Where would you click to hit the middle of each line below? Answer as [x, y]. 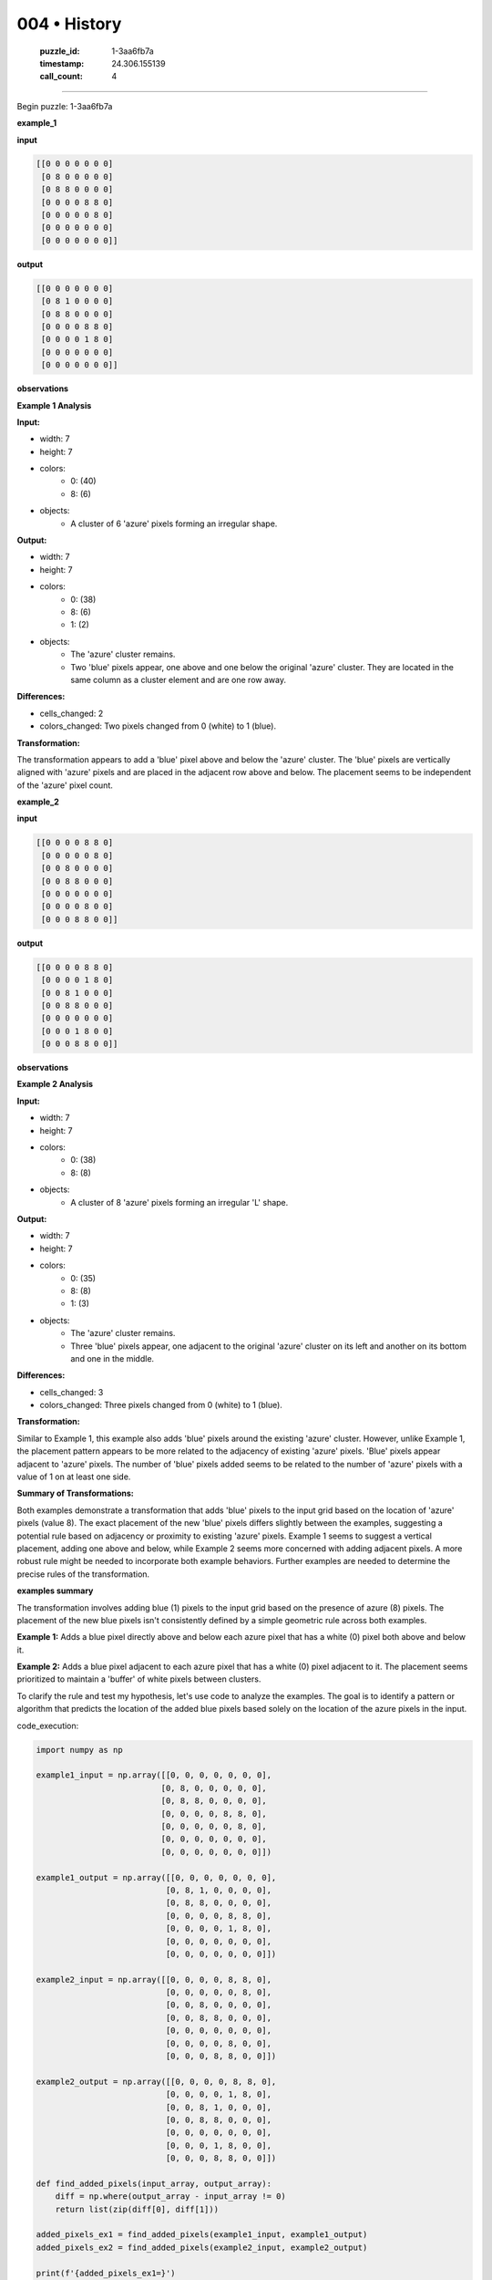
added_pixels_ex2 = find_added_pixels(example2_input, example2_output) [202, 2247]
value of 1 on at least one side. [74, 1477]
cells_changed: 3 [72, 1392]
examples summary [55, 1591]
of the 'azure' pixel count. [65, 785]
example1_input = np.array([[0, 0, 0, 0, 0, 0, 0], [154, 1775]
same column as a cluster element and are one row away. [179, 679]
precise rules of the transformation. [83, 1574]
